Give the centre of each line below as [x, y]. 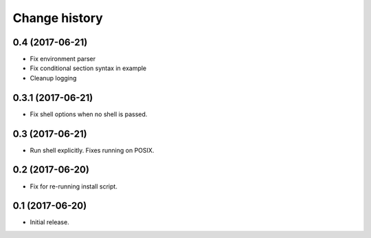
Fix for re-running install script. [74, 186]
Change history [58, 18]
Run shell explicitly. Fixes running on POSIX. [92, 150]
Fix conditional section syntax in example [88, 68]
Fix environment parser [63, 59]
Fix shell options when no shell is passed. [89, 114]
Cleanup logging [53, 78]
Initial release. [49, 222]
